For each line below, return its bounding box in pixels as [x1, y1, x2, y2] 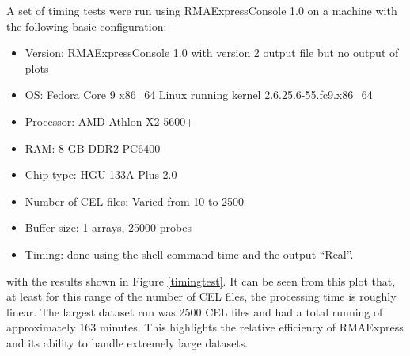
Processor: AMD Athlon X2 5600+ [25, 112, 195, 129]
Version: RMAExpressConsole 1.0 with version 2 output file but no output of [25, 44, 399, 61]
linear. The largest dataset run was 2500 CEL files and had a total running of [6, 303, 383, 320]
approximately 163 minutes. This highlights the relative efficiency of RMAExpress [6, 319, 404, 335]
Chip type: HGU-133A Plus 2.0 [25, 166, 177, 183]
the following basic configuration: [6, 17, 167, 34]
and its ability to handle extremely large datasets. [6, 334, 249, 350]
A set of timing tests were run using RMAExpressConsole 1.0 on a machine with [6, 2, 397, 18]
